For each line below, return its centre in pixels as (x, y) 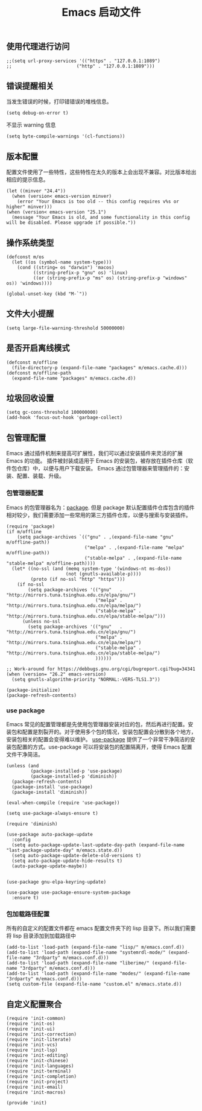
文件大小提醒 (30, 314)
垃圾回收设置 (30, 398)
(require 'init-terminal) (39, 1071)
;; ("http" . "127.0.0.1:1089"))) (80, 66)
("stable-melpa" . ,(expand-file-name (133, 558)
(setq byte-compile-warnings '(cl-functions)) (66, 136)
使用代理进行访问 (38, 47)
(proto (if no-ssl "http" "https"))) (78, 579)
